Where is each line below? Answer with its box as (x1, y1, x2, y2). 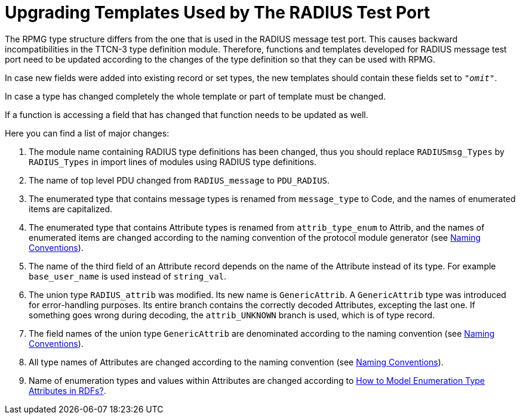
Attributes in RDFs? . (29, 385, 106, 396)
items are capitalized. (29, 203, 113, 214)
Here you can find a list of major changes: (5, 128, 170, 138)
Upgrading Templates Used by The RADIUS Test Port (5, 2, 430, 23)
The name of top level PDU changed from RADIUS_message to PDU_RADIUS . (29, 175, 330, 185)
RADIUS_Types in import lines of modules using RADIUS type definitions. (29, 156, 316, 167)
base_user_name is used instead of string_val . (29, 271, 227, 281)
